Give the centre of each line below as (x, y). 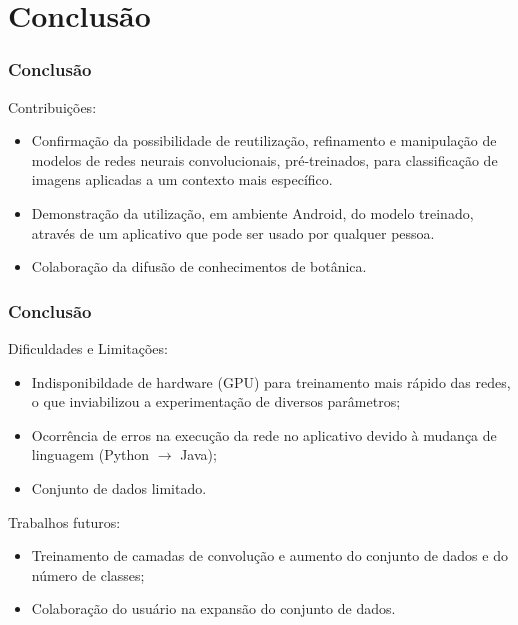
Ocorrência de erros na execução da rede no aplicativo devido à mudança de (264, 434)
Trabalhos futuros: (64, 521)
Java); (198, 454)
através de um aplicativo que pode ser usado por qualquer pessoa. (233, 232)
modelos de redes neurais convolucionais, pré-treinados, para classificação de (264, 159)
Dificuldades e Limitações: (88, 347)
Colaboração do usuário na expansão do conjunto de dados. (213, 608)
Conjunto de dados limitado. (119, 487)
